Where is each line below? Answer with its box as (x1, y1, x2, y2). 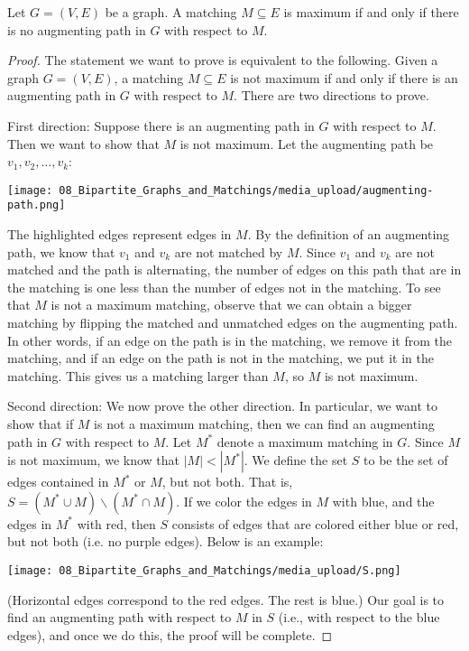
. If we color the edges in (176, 491, 312, 510)
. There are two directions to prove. (234, 86, 429, 105)
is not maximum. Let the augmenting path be (179, 134, 434, 153)
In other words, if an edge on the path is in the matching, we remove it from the (7, 330, 452, 349)
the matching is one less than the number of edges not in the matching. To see (7, 277, 441, 296)
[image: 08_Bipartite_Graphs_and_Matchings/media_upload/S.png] (7, 563, 401, 577)
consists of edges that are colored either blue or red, (171, 514, 459, 533)
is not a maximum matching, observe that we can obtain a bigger (51, 295, 412, 314)
